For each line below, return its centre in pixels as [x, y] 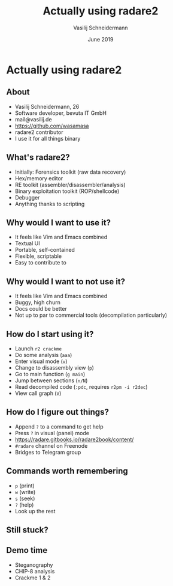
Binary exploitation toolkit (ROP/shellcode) [67, 191]
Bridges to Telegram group [48, 452]
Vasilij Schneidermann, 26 [47, 106]
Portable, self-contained [45, 250]
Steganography [34, 565]
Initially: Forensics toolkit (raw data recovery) [70, 172]
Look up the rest [35, 511]
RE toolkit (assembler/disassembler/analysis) [70, 185]
